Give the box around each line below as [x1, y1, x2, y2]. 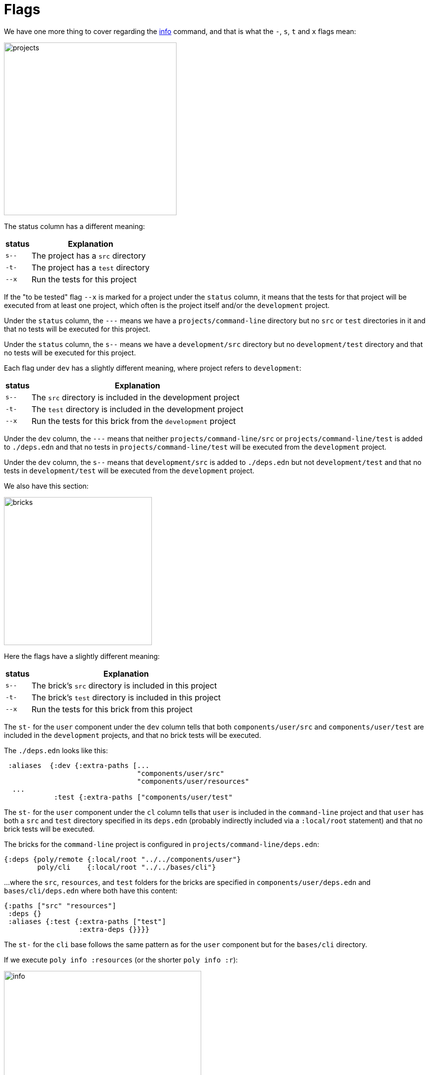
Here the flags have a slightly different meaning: [4, 652, 160, 660]
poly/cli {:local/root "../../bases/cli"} [37, 863, 216, 871]
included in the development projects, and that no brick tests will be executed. [4, 730, 261, 739]
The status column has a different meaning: [4, 222, 145, 230]
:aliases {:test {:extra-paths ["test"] [8, 917, 166, 925]
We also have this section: [4, 481, 89, 490]
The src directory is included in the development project [31, 392, 240, 402]
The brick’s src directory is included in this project [31, 680, 217, 691]
